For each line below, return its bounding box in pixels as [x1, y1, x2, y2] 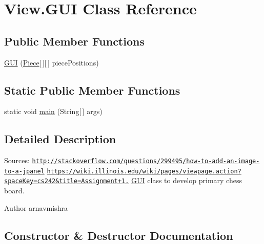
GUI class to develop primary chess [131, 175, 242, 186]
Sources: [4, 155, 30, 166]
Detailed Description [4, 131, 116, 147]
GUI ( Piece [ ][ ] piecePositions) [4, 57, 99, 68]
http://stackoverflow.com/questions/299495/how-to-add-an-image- [32, 158, 260, 165]
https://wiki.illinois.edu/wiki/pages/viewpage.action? [47, 167, 241, 175]
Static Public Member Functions [4, 82, 180, 98]
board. [4, 185, 25, 196]
